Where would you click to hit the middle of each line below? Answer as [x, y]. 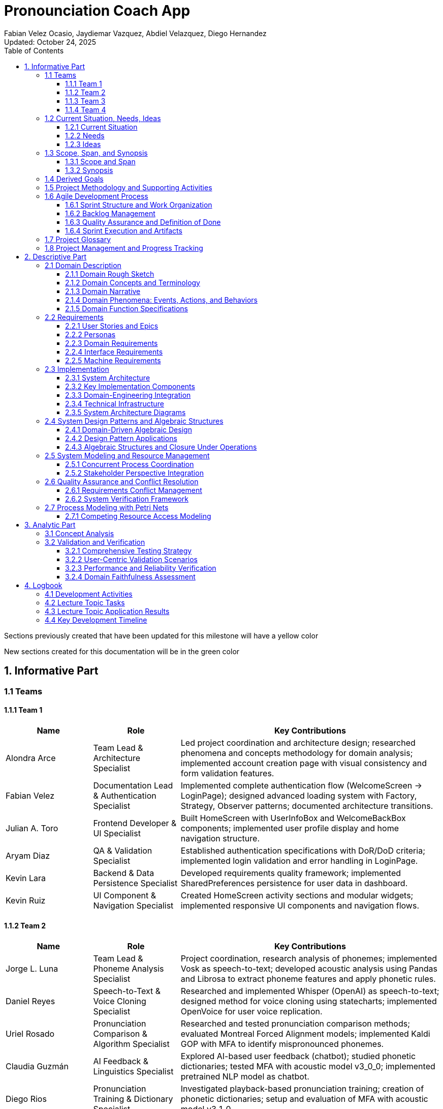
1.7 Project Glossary [78, 239]
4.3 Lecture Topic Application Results [107, 611]
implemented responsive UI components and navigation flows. [300, 905]
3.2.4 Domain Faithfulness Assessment [130, 576]
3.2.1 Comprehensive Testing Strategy [129, 550]
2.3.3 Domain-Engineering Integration [128, 395]
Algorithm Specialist [131, 1044]
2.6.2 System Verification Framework [127, 499]
